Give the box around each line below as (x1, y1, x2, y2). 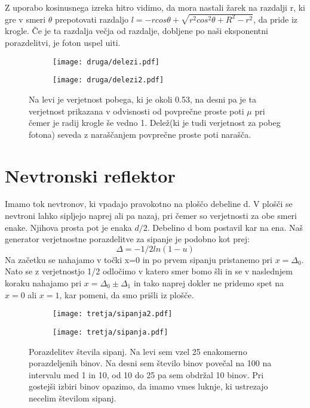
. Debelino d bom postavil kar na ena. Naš (147, 221, 303, 233)
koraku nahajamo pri (5, 277, 82, 289)
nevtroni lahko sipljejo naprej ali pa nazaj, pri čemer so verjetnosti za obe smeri (5, 209, 297, 222)
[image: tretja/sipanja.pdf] (53, 327, 168, 336)
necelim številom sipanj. (29, 391, 116, 404)
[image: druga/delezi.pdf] (53, 57, 159, 66)
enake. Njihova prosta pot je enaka (5, 221, 132, 233)
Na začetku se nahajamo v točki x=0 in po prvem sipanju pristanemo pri (5, 253, 272, 265)
